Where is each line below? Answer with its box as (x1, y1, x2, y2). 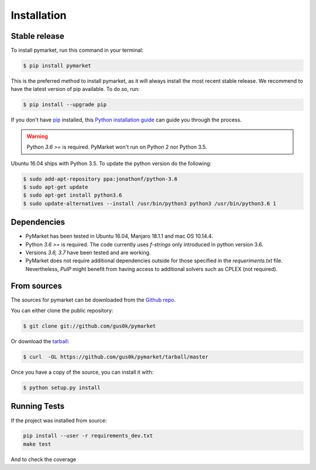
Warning (26, 133, 48, 140)
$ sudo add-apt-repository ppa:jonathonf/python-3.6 (23, 175, 178, 182)
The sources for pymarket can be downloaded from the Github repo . (11, 296, 176, 303)
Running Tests (11, 401, 64, 411)
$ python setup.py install (23, 384, 101, 391)
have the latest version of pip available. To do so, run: (11, 86, 140, 93)
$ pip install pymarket (23, 62, 92, 69)
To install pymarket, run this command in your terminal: (11, 47, 143, 54)
